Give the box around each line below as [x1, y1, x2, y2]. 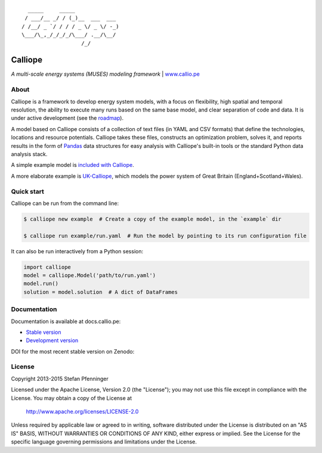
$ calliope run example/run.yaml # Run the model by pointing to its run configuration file [23, 232, 307, 239]
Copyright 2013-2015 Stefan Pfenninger [11, 375, 109, 382]
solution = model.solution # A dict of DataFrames [23, 288, 178, 295]
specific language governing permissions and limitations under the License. [11, 438, 197, 445]
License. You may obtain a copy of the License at [11, 394, 132, 402]
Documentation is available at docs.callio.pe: [11, 318, 121, 325]
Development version [26, 337, 79, 344]
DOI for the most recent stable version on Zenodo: [11, 347, 135, 355]
